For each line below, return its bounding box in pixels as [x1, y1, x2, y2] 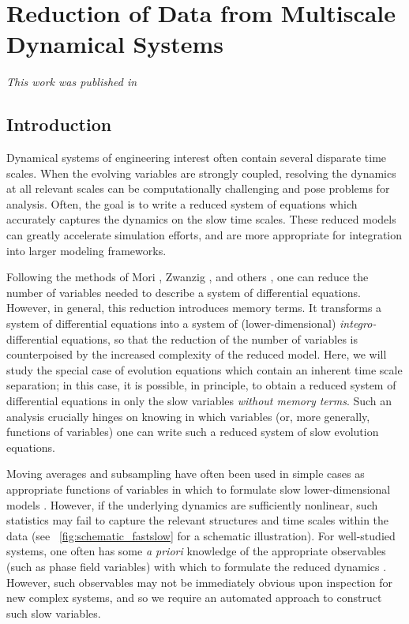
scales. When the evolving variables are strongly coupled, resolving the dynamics [6, 164, 396, 181]
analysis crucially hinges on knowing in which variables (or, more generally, [6, 408, 370, 424]
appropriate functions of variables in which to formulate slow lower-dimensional [6, 480, 391, 497]
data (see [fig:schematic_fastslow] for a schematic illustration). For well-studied [6, 527, 396, 543]
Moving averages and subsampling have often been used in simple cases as [6, 465, 365, 482]
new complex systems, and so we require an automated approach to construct [6, 589, 382, 606]
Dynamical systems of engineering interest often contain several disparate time [6, 149, 387, 166]
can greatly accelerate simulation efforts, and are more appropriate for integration [6, 227, 403, 243]
